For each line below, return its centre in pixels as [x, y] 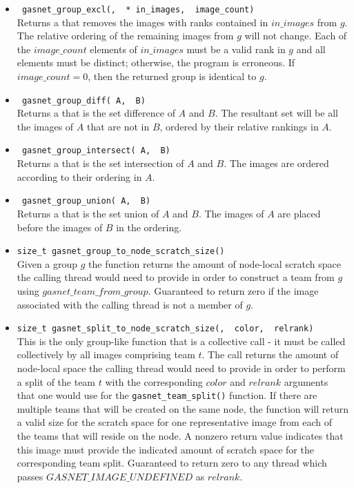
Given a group [47, 263]
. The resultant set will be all [276, 113]
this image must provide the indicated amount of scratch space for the [165, 449]
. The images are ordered [276, 163]
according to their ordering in [79, 176]
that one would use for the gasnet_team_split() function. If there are [167, 395]
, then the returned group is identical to [172, 76]
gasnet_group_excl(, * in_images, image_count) [138, 10]
